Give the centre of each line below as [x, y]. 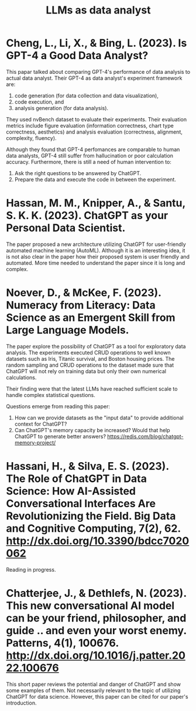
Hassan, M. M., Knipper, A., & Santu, [96, 203]
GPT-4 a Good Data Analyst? [77, 56]
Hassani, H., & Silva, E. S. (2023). [87, 466]
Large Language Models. [68, 330]
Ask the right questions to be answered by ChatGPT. [78, 173]
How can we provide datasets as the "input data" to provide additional [99, 418]
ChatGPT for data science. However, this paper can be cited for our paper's [97, 696]
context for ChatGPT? [41, 424]
